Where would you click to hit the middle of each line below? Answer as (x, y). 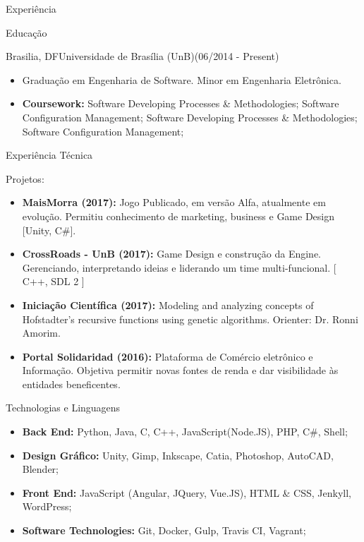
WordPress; (47, 506)
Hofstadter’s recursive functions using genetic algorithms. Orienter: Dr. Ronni (190, 319)
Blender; (40, 469)
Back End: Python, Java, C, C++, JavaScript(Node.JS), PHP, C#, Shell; (185, 432)
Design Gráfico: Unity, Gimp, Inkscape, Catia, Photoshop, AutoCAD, (178, 455)
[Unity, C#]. (49, 230)
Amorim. (41, 333)
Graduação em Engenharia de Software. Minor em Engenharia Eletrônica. (182, 79)
